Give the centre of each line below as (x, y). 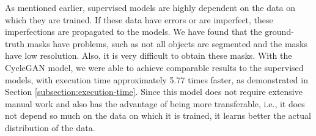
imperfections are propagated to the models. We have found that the (134, 32)
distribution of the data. (50, 127)
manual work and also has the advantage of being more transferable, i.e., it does (155, 103)
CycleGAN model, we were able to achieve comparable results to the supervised (154, 67)
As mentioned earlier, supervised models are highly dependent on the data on (150, 7)
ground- (279, 32)
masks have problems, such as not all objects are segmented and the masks (167, 43)
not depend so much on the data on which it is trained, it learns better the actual (158, 115)
